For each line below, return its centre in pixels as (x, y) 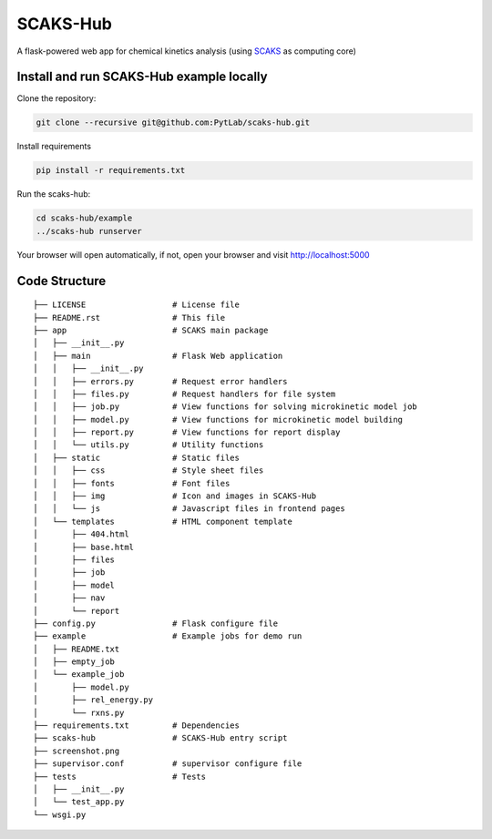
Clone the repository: (56, 98)
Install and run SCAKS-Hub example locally (142, 77)
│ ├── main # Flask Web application (158, 356)
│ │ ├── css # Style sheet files (149, 471)
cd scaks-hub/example (84, 218)
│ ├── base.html (84, 547)
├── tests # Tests (120, 776)
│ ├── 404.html (81, 534)
